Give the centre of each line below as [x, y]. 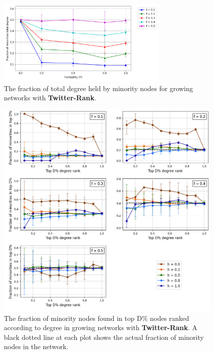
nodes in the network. [36, 346]
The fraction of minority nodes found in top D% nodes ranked [97, 318]
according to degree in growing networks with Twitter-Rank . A [101, 327]
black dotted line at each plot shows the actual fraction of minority [104, 337]
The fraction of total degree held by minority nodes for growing [98, 88]
